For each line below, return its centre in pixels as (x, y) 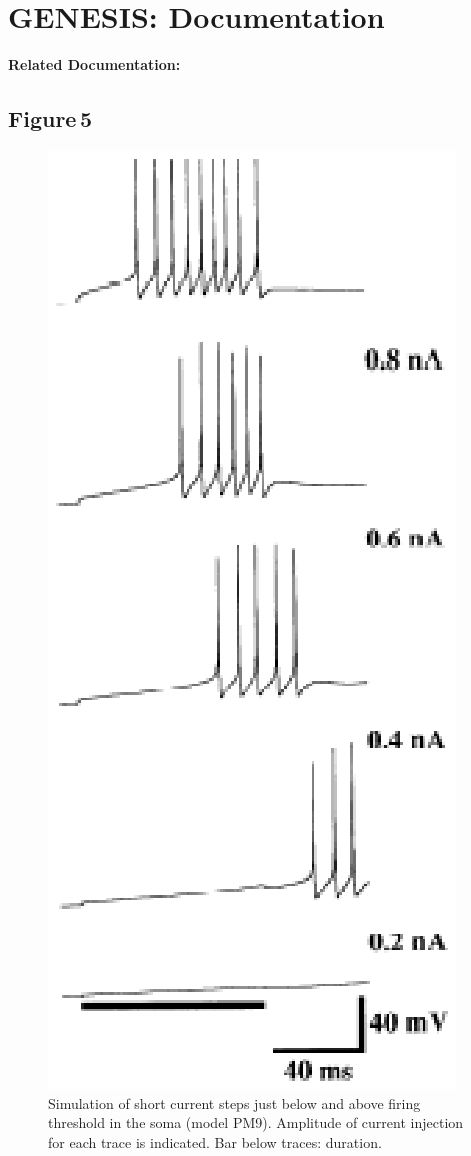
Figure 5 (50, 118)
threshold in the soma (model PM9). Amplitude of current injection (256, 1122)
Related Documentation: (94, 64)
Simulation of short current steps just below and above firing (234, 1102)
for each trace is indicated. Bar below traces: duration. (215, 1141)
